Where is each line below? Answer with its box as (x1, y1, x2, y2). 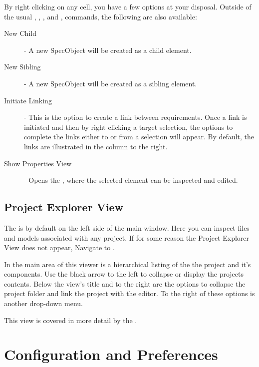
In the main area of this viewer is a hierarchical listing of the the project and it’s (4, 259, 251, 269)
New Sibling (4, 61, 41, 72)
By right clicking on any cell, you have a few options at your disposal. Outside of (4, 1, 252, 11)
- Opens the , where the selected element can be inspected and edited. (24, 175, 238, 185)
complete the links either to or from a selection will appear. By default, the (24, 131, 254, 142)
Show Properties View (4, 158, 72, 168)
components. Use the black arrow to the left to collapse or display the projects (4, 269, 244, 279)
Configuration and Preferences (4, 344, 218, 365)
